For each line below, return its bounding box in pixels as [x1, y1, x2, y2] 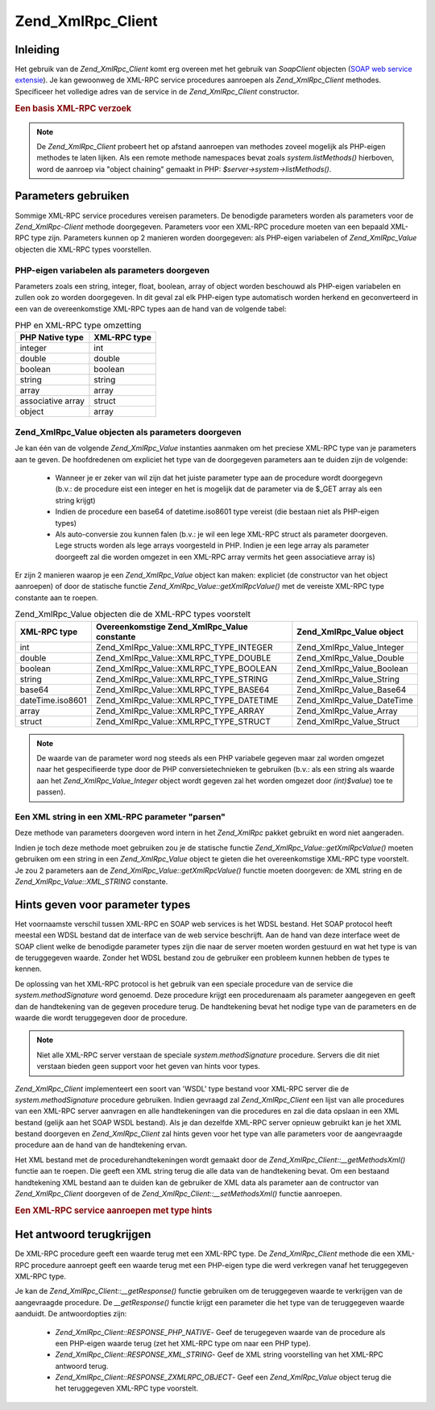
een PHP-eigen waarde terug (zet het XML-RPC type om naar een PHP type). [55, 1338, 311, 1348]
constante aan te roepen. [14, 593, 98, 603]
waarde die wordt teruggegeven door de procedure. [14, 1012, 188, 1022]
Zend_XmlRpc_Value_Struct [296, 715, 400, 727]
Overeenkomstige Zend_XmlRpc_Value [95, 621, 249, 632]
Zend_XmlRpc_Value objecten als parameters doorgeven [14, 426, 242, 437]
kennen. [14, 964, 42, 974]
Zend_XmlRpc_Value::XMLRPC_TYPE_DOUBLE [95, 652, 271, 663]
